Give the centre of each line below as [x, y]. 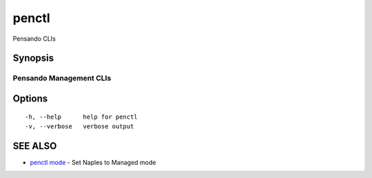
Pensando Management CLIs [62, 78]
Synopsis [33, 58]
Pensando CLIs [34, 39]
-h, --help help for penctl [81, 117]
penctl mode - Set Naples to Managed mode [93, 162]
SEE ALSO [35, 146]
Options [30, 98]
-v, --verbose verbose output [80, 126]
